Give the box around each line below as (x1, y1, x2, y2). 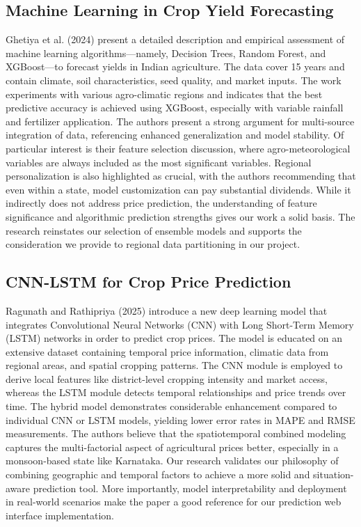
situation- (313, 467, 354, 482)
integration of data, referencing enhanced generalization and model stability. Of (6, 127, 344, 142)
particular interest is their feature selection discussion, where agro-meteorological (6, 141, 351, 155)
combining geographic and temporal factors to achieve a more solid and (6, 467, 310, 482)
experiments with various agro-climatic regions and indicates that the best (6, 86, 323, 101)
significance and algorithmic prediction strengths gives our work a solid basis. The (6, 209, 355, 223)
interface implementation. (6, 508, 114, 522)
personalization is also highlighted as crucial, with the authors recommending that (6, 168, 356, 183)
